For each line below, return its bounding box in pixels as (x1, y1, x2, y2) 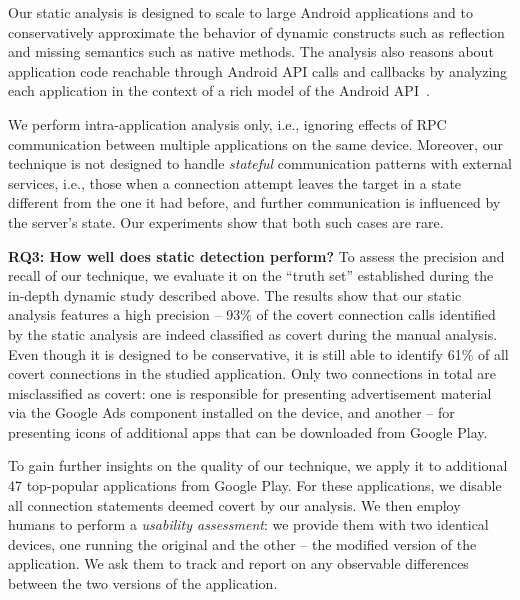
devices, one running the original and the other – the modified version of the (8, 533, 477, 554)
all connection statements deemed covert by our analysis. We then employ (8, 494, 461, 515)
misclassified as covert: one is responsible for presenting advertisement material (8, 382, 492, 403)
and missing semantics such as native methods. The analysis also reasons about (8, 41, 494, 62)
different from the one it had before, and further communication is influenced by (8, 192, 501, 213)
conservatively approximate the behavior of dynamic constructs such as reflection (8, 21, 505, 42)
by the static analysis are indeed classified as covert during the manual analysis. (8, 323, 498, 344)
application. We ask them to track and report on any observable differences (8, 553, 469, 574)
